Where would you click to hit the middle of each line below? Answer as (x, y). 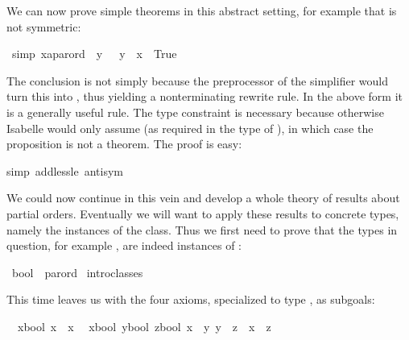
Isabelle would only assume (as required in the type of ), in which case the (190, 128)
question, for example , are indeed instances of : (124, 245)
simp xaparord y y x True (94, 54)
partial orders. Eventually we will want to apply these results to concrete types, (203, 213)
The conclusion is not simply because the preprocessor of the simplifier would (197, 80)
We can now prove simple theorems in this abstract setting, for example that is (202, 10)
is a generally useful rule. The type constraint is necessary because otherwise (195, 112)
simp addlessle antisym (65, 170)
